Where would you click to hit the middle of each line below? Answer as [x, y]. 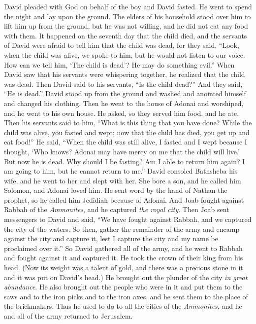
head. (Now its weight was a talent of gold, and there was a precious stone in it [124, 268]
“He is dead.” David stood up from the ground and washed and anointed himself [125, 93]
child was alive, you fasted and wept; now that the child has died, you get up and [127, 132]
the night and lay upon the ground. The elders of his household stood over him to [128, 16]
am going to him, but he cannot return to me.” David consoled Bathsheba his [121, 171]
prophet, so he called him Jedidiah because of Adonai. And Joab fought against [124, 199]
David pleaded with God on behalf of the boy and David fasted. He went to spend [128, 6]
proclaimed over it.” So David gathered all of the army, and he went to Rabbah [123, 248]
